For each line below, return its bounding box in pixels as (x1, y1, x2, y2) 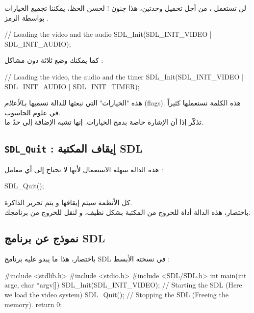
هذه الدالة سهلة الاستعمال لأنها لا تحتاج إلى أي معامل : (4, 164, 163, 174)
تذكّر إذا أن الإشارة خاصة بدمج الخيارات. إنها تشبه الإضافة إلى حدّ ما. (4, 117, 203, 127)
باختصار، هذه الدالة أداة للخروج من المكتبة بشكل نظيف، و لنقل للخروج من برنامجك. (4, 207, 251, 217)
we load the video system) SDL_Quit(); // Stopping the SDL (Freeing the (4, 289, 229, 300)
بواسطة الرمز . (4, 12, 49, 23)
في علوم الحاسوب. (4, 107, 61, 117)
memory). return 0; (4, 299, 62, 309)
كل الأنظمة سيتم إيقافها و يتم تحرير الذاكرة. (4, 197, 132, 207)
